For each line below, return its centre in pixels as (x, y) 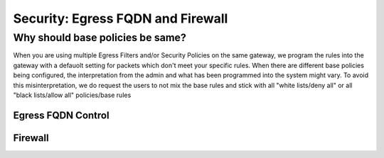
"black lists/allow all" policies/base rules (72, 95)
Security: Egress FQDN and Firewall (121, 18)
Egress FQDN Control (61, 115)
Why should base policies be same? (100, 38)
